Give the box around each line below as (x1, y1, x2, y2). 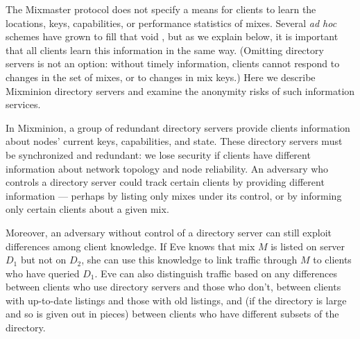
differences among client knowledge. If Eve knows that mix (6, 238, 255, 253)
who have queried (6, 266, 80, 280)
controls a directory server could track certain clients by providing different (6, 175, 325, 189)
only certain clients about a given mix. (6, 202, 169, 216)
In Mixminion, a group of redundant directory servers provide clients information (6, 120, 350, 134)
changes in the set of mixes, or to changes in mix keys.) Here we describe (6, 69, 316, 84)
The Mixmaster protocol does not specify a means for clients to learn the (6, 2, 316, 16)
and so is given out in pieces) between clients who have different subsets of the (6, 306, 339, 321)
